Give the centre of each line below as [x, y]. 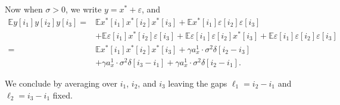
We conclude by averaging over [61, 83]
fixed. [63, 95]
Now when [24, 9]
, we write [84, 9]
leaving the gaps [198, 83]
